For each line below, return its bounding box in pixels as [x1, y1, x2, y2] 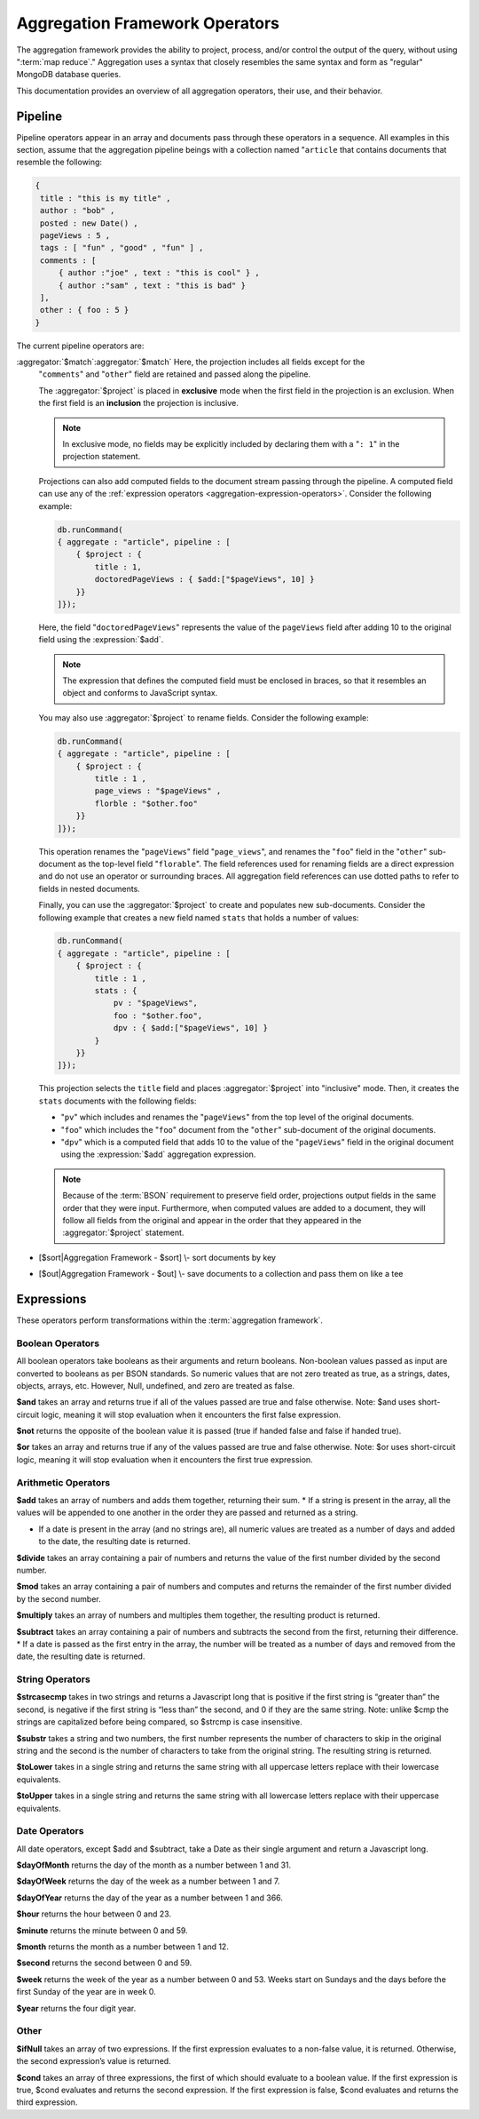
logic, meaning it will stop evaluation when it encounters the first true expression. [16, 1454, 314, 1465]
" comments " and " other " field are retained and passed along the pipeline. [38, 369, 310, 379]
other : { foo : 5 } [40, 305, 130, 315]
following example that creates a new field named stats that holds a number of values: [38, 912, 359, 923]
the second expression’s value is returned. [16, 2056, 172, 2067]
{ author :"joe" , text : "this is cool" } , [58, 267, 261, 278]
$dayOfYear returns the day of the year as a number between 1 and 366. [16, 1892, 284, 1903]
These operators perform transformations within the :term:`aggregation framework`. [16, 1315, 324, 1326]
